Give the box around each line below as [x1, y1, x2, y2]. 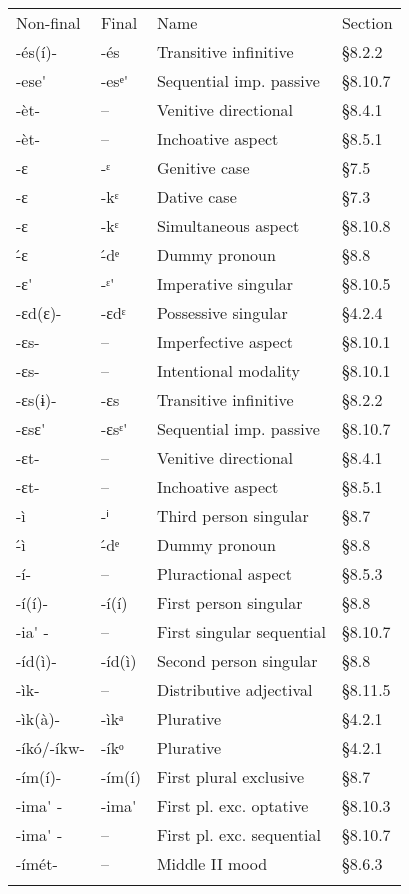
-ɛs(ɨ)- [16, 388, 57, 411]
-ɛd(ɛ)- [16, 301, 62, 324]
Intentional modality [156, 359, 301, 382]
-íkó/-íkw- [16, 736, 85, 759]
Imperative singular [156, 272, 294, 295]
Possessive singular [156, 301, 288, 324]
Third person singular [156, 504, 309, 527]
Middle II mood [156, 852, 268, 875]
